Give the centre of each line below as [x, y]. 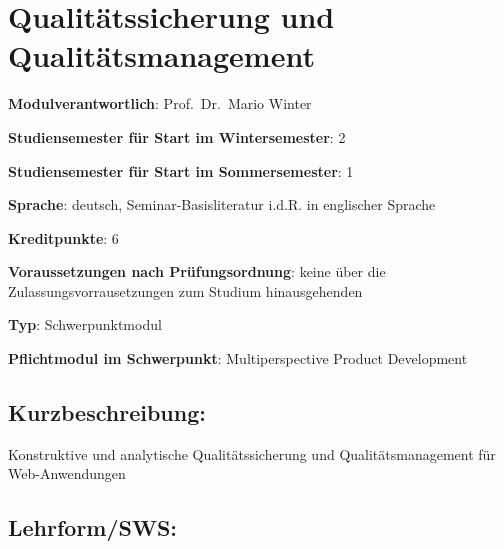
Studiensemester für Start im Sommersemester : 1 [181, 170]
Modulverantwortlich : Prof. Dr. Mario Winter [160, 103]
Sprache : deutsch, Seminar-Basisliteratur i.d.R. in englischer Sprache [222, 204]
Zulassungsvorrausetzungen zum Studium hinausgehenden [185, 290]
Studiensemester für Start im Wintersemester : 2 [177, 136]
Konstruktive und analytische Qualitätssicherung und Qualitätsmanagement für [252, 453]
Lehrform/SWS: [93, 527]
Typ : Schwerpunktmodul [85, 324]
